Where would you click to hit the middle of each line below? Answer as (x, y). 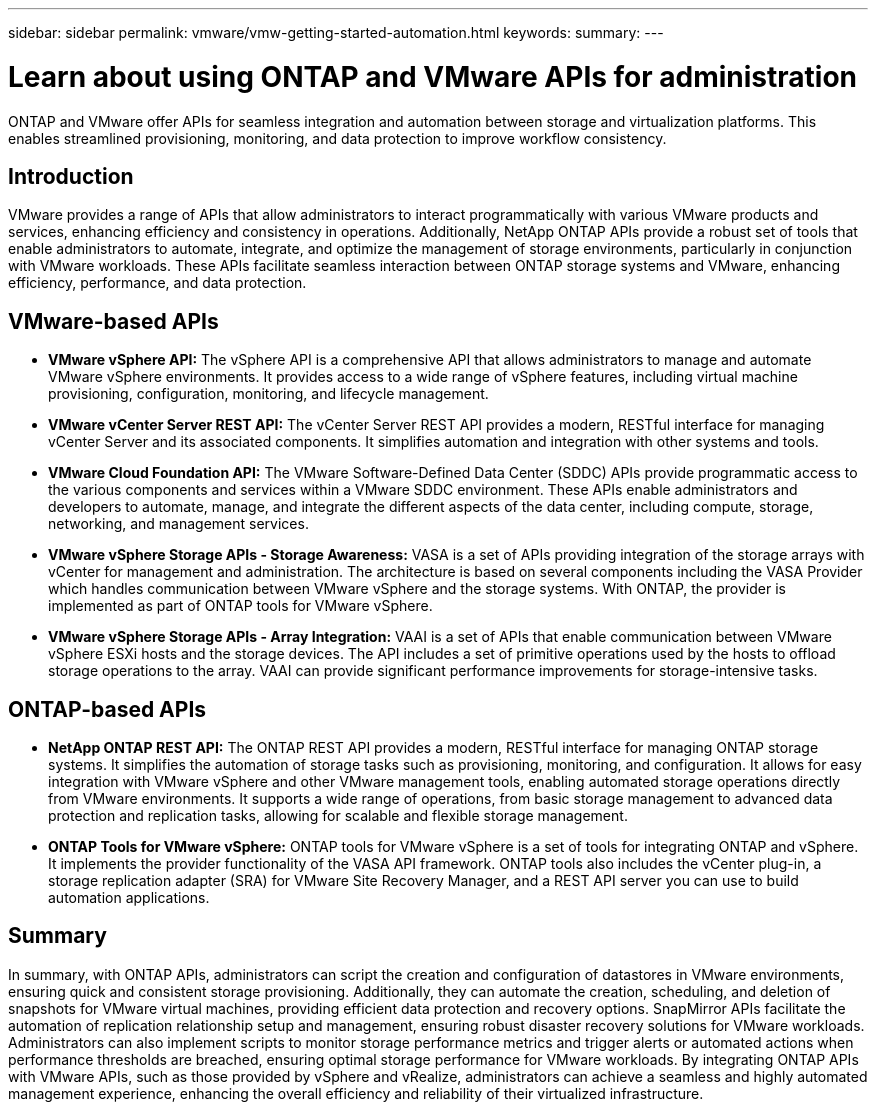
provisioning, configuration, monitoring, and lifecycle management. (268, 394)
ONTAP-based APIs (107, 709)
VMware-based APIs (113, 321)
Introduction (71, 176)
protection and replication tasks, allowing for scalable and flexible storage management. (338, 816)
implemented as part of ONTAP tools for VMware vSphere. (240, 606)
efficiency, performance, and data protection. (157, 283)
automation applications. (129, 898)
